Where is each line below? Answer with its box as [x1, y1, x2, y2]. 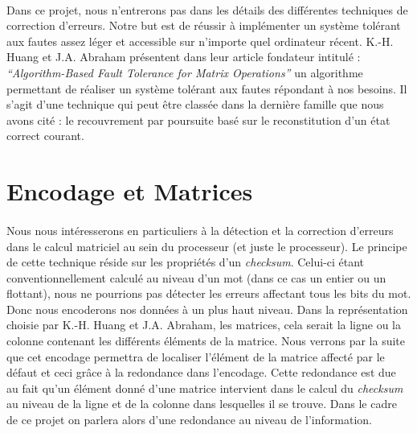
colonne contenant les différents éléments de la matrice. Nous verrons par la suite [6, 332, 406, 349]
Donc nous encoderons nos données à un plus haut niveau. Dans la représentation [6, 300, 408, 317]
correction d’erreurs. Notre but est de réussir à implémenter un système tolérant [6, 17, 401, 34]
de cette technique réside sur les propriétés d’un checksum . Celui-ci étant [6, 254, 365, 270]
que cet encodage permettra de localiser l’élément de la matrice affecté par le [6, 348, 385, 365]
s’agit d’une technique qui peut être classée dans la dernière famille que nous [6, 96, 384, 113]
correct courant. [6, 127, 84, 144]
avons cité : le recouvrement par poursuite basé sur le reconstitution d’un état [6, 111, 390, 128]
